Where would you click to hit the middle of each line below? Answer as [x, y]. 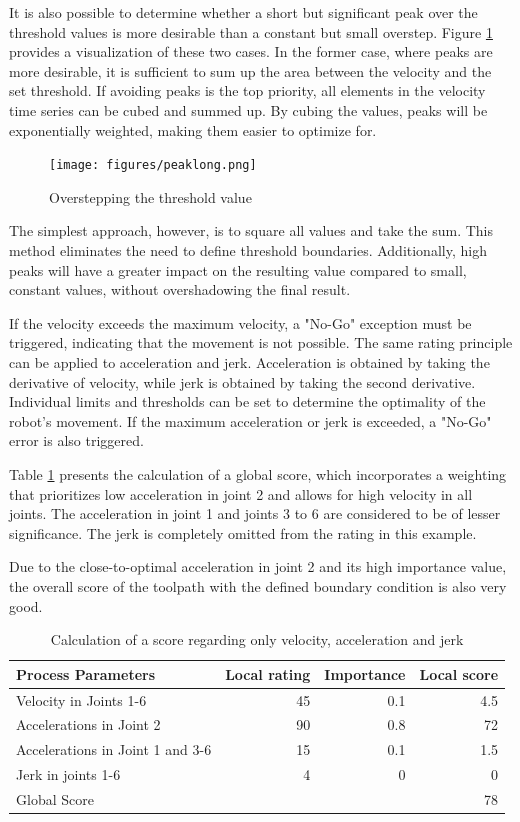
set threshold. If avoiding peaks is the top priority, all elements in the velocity [247, 90]
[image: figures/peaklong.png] [153, 165]
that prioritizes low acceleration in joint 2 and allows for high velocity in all [241, 493]
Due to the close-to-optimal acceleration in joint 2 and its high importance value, [258, 566]
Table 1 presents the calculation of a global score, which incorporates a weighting [258, 473]
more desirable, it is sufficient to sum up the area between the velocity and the [250, 70]
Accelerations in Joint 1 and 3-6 [114, 749]
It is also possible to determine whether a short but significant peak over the [243, 12]
